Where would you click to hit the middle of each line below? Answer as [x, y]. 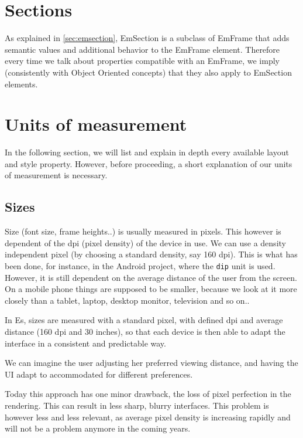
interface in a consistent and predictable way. [85, 343]
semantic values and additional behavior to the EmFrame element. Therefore [142, 49]
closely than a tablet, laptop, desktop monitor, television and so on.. [127, 300]
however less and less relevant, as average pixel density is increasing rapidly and [148, 417]
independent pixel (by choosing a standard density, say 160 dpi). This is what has [151, 254]
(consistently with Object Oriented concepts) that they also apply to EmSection [148, 72]
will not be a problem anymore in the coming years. [98, 428]
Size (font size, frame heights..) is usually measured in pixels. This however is [143, 231]
